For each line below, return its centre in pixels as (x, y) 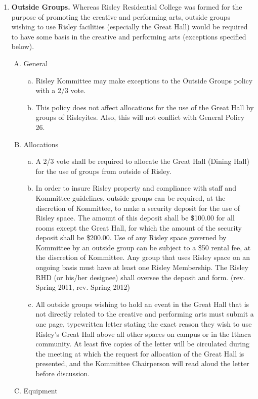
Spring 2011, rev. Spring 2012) (83, 287)
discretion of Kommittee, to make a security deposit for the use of (138, 208)
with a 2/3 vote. (61, 90)
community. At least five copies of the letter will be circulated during (142, 344)
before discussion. (63, 373)
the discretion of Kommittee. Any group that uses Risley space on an (143, 257)
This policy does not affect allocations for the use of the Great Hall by (145, 107)
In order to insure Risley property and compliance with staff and (136, 188)
